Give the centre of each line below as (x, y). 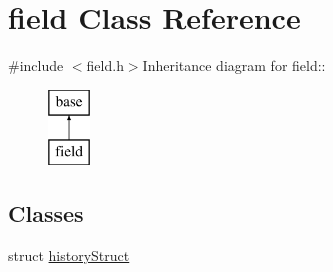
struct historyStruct (69, 255)
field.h (105, 65)
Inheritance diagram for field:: (234, 65)
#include (36, 65)
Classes (46, 213)
